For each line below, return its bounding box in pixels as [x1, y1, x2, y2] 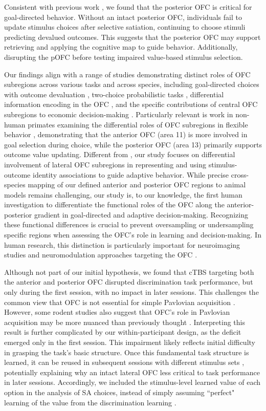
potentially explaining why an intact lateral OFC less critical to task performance [4, 366, 260, 377]
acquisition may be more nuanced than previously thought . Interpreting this [4, 316, 245, 327]
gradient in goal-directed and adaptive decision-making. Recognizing [34, 209, 248, 220]
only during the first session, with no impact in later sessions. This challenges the [4, 287, 259, 297]
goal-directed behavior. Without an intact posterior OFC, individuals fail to [4, 11, 242, 22]
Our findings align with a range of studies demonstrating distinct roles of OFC [4, 69, 251, 79]
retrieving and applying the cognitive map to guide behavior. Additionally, [4, 41, 238, 52]
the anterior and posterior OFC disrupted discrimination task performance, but [4, 276, 253, 287]
